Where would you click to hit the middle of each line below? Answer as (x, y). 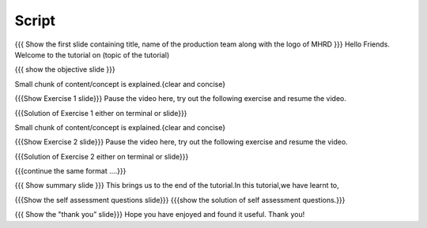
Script (35, 21)
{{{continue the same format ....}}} (70, 171)
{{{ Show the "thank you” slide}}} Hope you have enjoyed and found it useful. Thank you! (160, 215)
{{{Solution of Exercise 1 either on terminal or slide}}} (101, 113)
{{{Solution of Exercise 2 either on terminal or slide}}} (102, 156)
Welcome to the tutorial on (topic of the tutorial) (92, 54)
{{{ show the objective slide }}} (65, 69)
